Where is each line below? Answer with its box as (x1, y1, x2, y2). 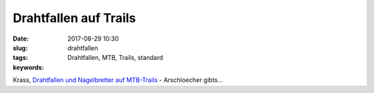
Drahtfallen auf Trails (12, 10, 136, 25)
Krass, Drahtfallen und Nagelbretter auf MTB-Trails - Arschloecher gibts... (12, 76, 223, 84)
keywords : (12, 63, 44, 72)
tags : (12, 54, 28, 62)
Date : (12, 34, 29, 43)
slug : (12, 43, 28, 52)
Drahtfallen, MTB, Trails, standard (67, 54, 163, 62)
